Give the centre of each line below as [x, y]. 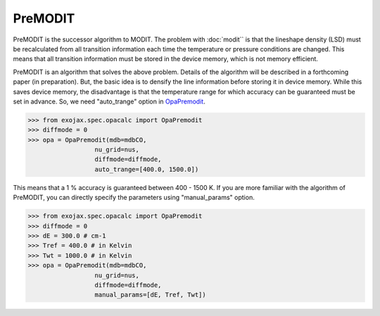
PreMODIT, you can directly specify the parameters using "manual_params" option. [134, 198]
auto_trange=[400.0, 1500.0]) [147, 169]
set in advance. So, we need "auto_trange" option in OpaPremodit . [109, 101]
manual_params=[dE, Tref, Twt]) [151, 295]
